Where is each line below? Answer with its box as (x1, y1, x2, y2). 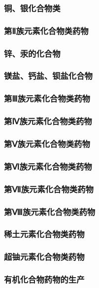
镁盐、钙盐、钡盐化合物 (4, 70, 93, 82)
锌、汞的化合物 (4, 47, 61, 59)
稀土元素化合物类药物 (4, 228, 85, 240)
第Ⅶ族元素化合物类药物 (4, 182, 94, 195)
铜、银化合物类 (4, 1, 61, 14)
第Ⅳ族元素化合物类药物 (4, 115, 92, 127)
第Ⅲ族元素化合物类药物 (4, 92, 90, 105)
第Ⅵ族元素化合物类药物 (4, 160, 92, 172)
